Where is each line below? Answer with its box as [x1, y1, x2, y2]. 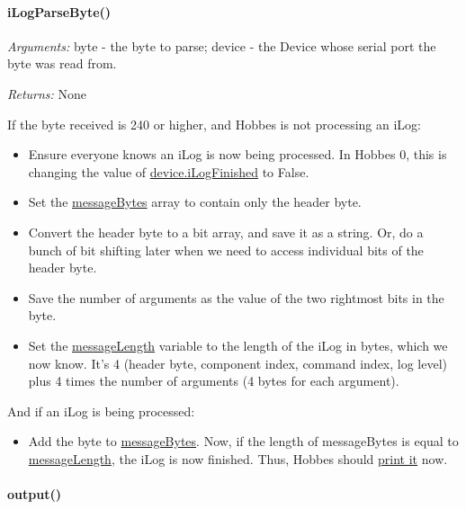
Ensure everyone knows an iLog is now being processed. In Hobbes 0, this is [28, 145, 447, 164]
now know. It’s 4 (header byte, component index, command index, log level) [28, 353, 448, 372]
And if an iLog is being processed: [7, 401, 195, 420]
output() [7, 485, 61, 504]
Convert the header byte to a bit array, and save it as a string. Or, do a [28, 222, 424, 241]
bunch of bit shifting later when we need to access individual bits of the [28, 240, 424, 259]
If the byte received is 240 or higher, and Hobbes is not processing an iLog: [7, 114, 421, 133]
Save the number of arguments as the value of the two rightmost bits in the [28, 288, 444, 307]
